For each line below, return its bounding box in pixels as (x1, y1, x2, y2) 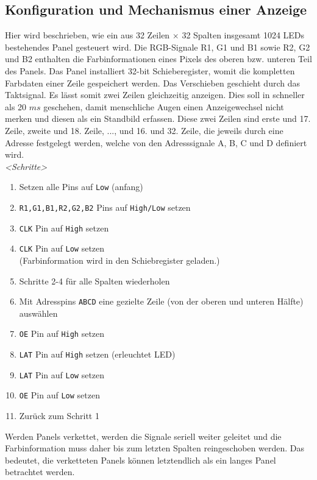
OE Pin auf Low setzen (19, 389, 100, 401)
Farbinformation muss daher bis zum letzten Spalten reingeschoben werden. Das (5, 442, 304, 454)
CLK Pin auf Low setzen (19, 242, 105, 255)
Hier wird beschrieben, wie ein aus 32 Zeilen (5, 29, 170, 41)
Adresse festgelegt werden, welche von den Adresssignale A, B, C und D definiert (5, 136, 307, 149)
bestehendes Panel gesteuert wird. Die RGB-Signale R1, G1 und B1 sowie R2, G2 (5, 40, 310, 53)
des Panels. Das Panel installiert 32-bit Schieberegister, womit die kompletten (5, 64, 295, 77)
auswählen (19, 306, 58, 319)
